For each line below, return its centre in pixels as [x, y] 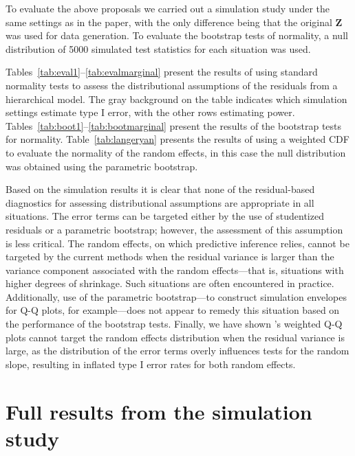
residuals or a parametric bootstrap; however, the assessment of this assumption [174, 229]
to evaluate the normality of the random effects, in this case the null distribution [176, 152]
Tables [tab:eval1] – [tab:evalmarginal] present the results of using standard [162, 72]
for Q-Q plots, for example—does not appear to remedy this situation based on [173, 310]
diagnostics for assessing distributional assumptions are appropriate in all [160, 202]
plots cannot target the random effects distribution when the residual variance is [175, 337]
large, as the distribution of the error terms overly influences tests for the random [177, 351]
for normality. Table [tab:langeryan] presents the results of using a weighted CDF [177, 139]
